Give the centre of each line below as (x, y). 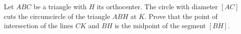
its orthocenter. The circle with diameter (157, 6)
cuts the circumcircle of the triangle (57, 16)
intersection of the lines (39, 25)
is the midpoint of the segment (160, 25)
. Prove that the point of (181, 16)
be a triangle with (60, 6)
